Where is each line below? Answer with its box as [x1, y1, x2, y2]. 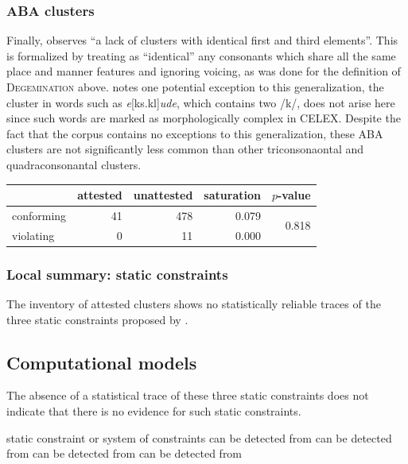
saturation [204, 187, 261, 203]
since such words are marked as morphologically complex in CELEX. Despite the [6, 110, 401, 126]
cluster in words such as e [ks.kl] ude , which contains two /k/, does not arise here [6, 94, 395, 110]
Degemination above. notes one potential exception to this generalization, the [6, 79, 384, 95]
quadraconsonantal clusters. [6, 156, 142, 172]
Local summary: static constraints [6, 264, 228, 284]
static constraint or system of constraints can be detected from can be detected [6, 429, 392, 446]
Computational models [6, 350, 197, 374]
